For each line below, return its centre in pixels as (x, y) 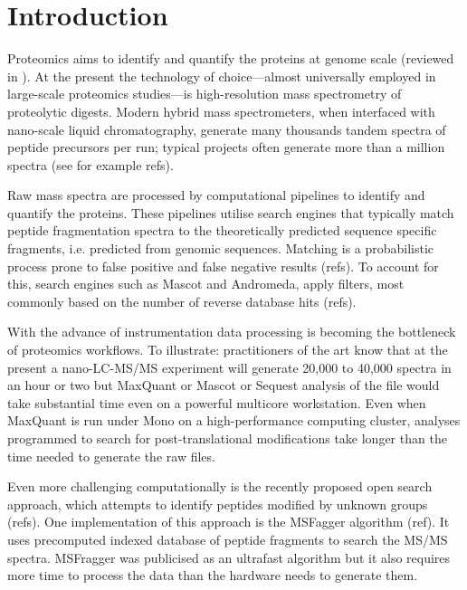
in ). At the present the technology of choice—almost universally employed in (222, 76)
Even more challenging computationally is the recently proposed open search (220, 486)
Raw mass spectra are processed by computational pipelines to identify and (216, 195)
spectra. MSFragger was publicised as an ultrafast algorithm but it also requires (229, 557)
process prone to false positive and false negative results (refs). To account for (223, 266)
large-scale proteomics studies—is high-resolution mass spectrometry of (205, 94)
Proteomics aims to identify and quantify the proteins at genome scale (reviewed (231, 58)
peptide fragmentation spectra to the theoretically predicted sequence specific (222, 230)
